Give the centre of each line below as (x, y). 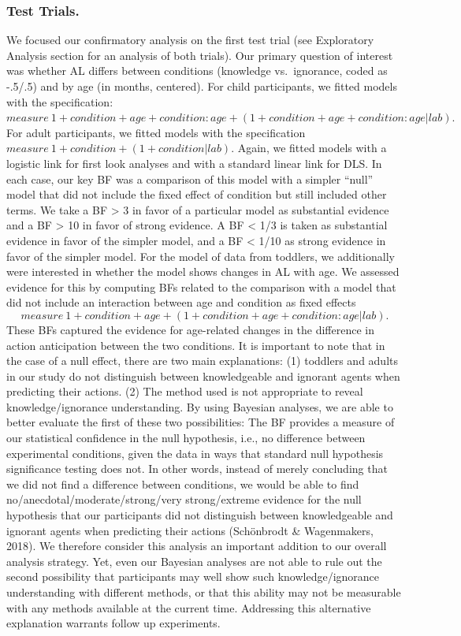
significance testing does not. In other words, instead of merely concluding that (197, 469)
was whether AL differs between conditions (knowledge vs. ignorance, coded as (197, 71)
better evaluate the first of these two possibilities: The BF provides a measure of (201, 422)
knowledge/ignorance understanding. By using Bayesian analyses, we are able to (200, 406)
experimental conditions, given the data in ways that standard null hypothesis (195, 453)
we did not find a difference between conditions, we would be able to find (183, 484)
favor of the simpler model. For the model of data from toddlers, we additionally (201, 256)
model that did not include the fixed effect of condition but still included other (197, 194)
